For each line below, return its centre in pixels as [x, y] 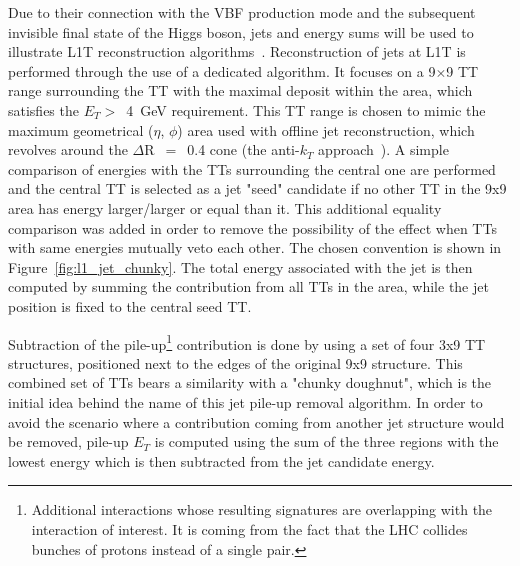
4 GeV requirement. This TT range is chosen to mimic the [306, 109]
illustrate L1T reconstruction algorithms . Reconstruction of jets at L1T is [237, 51]
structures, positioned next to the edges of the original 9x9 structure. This [235, 362]
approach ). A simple [383, 149]
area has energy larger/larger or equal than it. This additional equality [225, 207]
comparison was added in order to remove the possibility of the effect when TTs [252, 227]
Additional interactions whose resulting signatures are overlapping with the [262, 509]
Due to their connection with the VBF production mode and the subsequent [242, 12]
